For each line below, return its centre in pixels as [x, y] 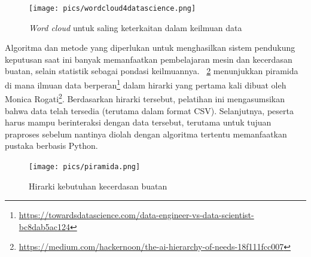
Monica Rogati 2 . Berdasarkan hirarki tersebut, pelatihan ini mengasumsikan [145, 98]
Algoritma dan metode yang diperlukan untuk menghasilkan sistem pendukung [150, 48]
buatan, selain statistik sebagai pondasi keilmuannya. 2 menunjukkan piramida [152, 71]
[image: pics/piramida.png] [85, 166]
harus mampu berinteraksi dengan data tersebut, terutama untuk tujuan [138, 122]
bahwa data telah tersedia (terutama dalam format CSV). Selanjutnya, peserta [149, 110]
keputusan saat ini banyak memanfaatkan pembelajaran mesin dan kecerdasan [149, 59]
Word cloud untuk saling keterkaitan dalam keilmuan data [135, 27]
